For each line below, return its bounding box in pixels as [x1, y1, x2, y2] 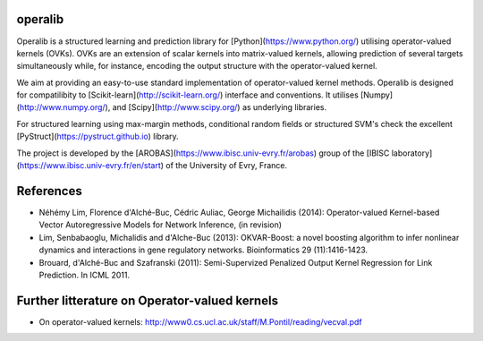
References [16, 183, 82, 199]
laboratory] [391, 148, 433, 158]
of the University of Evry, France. [165, 160, 288, 171]
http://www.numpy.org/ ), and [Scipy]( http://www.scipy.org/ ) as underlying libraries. [19, 102, 326, 113]
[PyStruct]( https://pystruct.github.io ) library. [16, 131, 179, 142]
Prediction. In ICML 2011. [38, 269, 130, 280]
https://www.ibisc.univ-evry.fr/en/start [19, 160, 161, 171]
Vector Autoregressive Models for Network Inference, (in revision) [38, 219, 282, 230]
